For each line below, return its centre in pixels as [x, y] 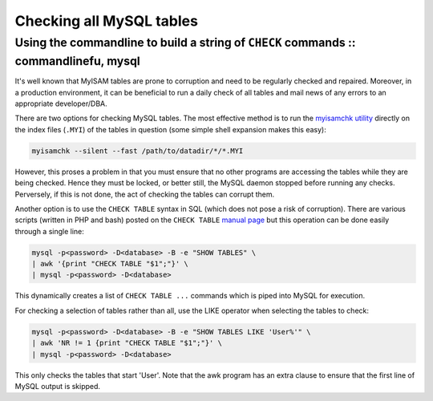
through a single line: [49, 231]
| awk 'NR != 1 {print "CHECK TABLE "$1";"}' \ [127, 343]
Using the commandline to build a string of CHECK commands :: [185, 43]
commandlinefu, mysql [77, 61]
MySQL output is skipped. [57, 386]
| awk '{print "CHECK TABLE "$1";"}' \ [110, 264]
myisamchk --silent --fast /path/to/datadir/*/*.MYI [138, 151]
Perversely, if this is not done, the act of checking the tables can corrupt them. [145, 194]
